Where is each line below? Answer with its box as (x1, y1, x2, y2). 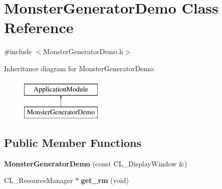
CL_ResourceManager (4, 175, 73, 185)
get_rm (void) (81, 175, 129, 185)
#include (4, 46, 32, 57)
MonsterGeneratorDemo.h (43, 46, 123, 57)
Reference (4, 17, 74, 38)
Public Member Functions (4, 135, 141, 150)
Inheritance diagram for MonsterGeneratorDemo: (4, 63, 155, 73)
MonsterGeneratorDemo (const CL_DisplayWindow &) (4, 158, 187, 168)
